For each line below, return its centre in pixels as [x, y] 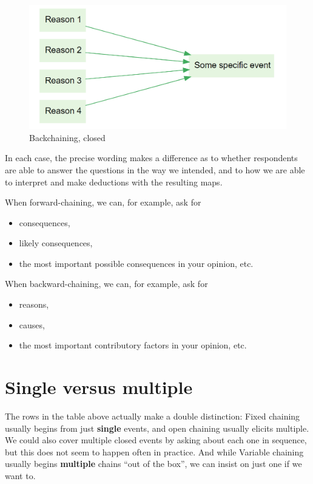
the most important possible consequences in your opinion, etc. [136, 263]
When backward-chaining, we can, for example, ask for [106, 284]
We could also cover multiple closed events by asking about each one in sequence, [156, 440]
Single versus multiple [99, 387]
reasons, [34, 304]
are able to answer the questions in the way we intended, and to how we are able [155, 169]
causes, [32, 324]
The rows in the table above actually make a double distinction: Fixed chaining [153, 416]
